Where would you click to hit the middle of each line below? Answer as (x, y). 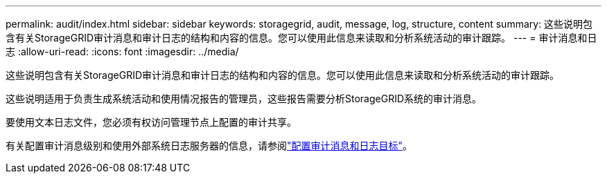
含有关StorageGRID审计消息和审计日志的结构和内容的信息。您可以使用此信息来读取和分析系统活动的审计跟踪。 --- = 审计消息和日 (301, 38)
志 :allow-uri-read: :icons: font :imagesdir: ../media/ (122, 51)
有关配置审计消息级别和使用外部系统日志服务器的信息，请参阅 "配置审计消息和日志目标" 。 (209, 145)
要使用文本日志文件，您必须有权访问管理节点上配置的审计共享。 (151, 122)
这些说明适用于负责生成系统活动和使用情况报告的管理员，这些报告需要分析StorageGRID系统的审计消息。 (244, 98)
